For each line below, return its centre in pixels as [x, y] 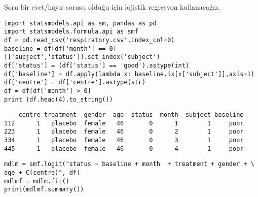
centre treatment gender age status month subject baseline [131, 115]
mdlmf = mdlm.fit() [37, 181]
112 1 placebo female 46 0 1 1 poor [124, 123]
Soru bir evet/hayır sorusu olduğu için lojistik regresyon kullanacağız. [112, 7]
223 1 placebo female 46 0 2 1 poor [124, 132]
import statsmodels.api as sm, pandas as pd [80, 23]
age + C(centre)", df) [42, 173]
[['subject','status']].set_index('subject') [82, 57]
